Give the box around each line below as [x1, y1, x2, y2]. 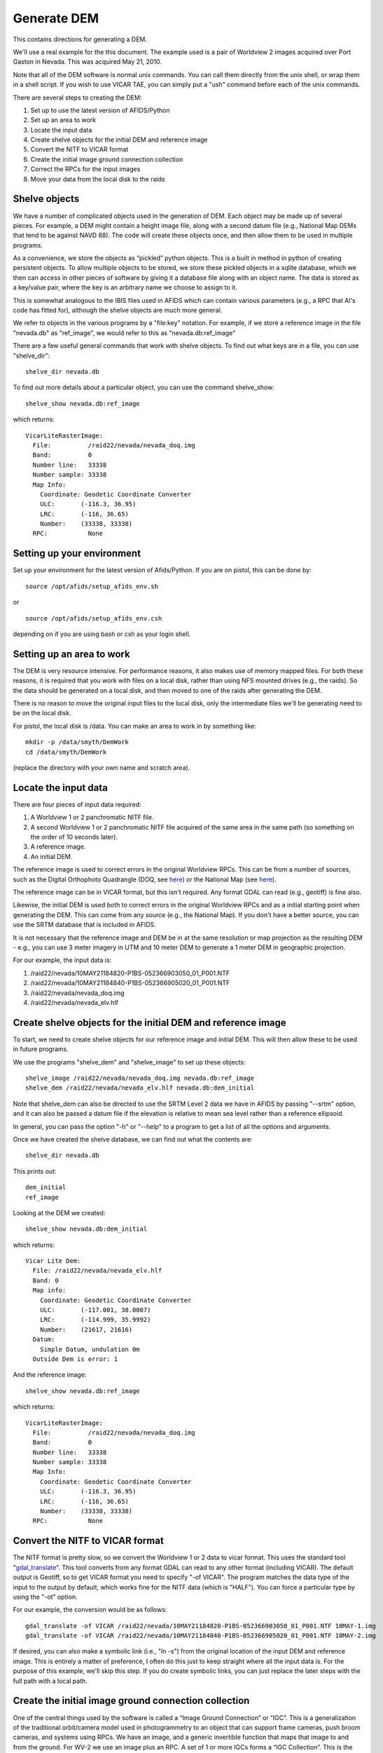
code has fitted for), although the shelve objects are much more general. [13, 306, 223, 315]
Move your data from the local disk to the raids [30, 175, 165, 183]
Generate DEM [13, 11, 99, 26]
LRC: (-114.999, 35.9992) [39, 1315, 151, 1324]
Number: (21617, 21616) [39, 1325, 133, 1334]
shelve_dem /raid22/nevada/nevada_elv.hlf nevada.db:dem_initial [25, 1084, 255, 1092]
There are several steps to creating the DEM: [13, 93, 142, 102]
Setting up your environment [13, 548, 141, 560]
